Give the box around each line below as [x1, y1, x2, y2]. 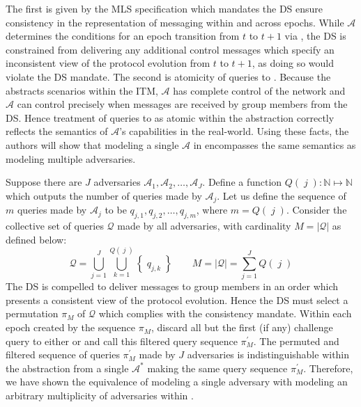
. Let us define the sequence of [217, 188, 346, 202]
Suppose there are [6, 175, 82, 189]
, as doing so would [252, 56, 334, 70]
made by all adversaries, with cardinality [117, 218, 291, 232]
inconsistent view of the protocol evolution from [6, 56, 210, 70]
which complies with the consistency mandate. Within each [98, 306, 352, 321]
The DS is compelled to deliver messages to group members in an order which [6, 279, 339, 294]
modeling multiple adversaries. [6, 151, 136, 166]
